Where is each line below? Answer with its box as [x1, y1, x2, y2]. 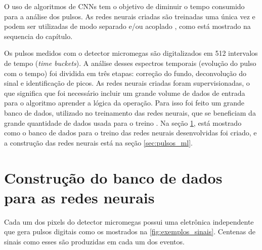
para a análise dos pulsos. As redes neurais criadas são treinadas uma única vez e [4, 11, 255, 21]
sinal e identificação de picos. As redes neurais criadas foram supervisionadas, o [4, 78, 250, 88]
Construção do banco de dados [4, 167, 223, 188]
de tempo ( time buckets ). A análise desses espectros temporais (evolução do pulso [4, 57, 256, 68]
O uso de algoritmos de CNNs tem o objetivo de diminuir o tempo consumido [4, 1, 245, 11]
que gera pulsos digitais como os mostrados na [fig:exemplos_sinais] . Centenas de [4, 226, 256, 237]
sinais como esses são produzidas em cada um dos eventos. [4, 236, 185, 246]
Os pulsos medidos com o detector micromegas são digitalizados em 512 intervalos [4, 48, 258, 58]
